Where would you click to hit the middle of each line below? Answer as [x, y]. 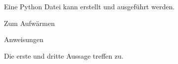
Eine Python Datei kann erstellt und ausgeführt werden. [89, 6]
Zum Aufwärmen [29, 23]
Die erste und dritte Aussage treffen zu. [64, 55]
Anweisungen [24, 39]
